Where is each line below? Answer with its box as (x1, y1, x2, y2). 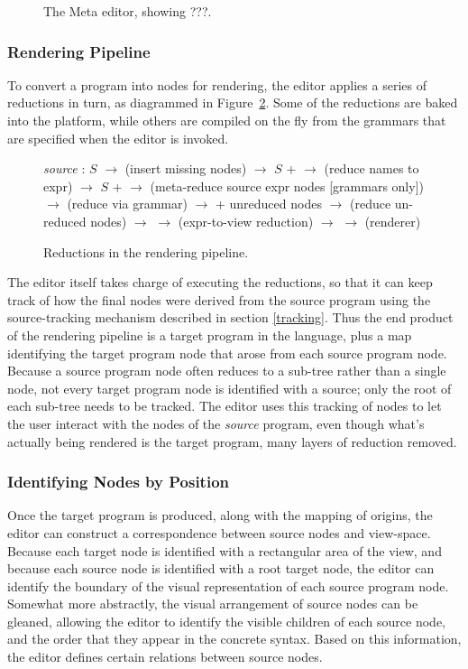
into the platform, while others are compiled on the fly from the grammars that (7, 111, 446, 129)
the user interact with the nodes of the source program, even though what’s (7, 413, 425, 432)
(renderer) (364, 211, 421, 230)
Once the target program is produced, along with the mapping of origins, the (7, 506, 433, 525)
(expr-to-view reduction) (178, 211, 314, 230)
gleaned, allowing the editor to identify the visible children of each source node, (7, 611, 446, 630)
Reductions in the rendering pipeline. (43, 242, 249, 261)
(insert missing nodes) (124, 159, 247, 178)
